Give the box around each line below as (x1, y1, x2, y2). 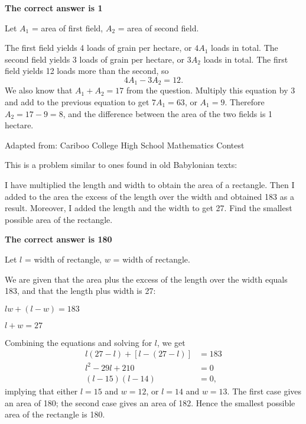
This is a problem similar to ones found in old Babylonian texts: (5, 158, 237, 171)
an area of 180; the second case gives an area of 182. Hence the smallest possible (5, 396, 295, 409)
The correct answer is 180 (5, 233, 112, 245)
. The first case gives (227, 384, 302, 397)
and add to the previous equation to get (5, 96, 149, 108)
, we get (157, 336, 185, 348)
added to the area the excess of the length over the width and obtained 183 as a (5, 190, 294, 202)
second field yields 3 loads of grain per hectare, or (5, 53, 185, 65)
